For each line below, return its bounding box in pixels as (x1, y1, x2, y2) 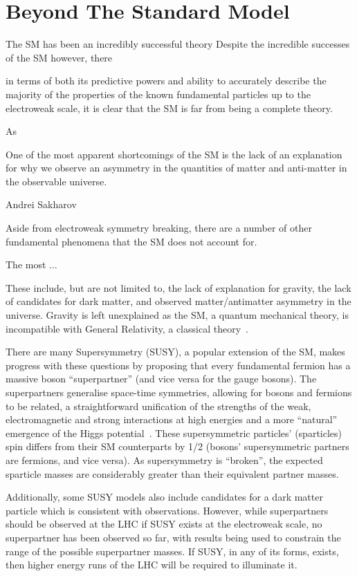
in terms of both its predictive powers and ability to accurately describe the (6, 73, 327, 88)
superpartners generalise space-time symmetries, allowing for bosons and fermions (6, 385, 352, 399)
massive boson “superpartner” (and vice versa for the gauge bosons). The (6, 371, 317, 386)
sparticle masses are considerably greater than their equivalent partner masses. (6, 466, 339, 481)
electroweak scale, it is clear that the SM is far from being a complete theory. (6, 100, 333, 115)
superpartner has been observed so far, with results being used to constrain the (6, 530, 341, 544)
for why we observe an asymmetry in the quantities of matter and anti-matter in (6, 160, 347, 175)
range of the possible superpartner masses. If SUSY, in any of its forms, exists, (6, 544, 339, 558)
